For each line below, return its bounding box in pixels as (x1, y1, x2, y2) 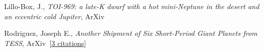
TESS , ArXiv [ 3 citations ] (4, 37, 86, 48)
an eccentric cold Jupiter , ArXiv (4, 11, 105, 21)
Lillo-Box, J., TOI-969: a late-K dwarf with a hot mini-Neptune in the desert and (4, 1, 259, 11)
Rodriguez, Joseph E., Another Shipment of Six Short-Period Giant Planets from (4, 28, 258, 38)
